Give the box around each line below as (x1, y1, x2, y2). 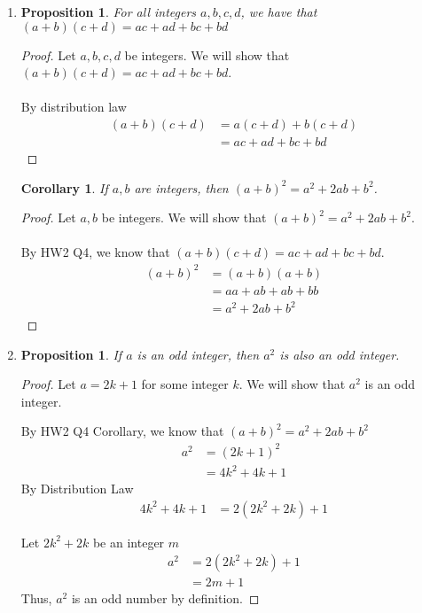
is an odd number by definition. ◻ (71, 589, 260, 608)
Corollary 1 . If (20, 178, 108, 197)
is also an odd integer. (279, 345, 400, 363)
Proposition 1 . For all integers (20, 3, 197, 20)
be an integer (92, 532, 165, 551)
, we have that (240, 3, 317, 20)
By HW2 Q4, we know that (20, 243, 170, 261)
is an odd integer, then (137, 345, 260, 363)
